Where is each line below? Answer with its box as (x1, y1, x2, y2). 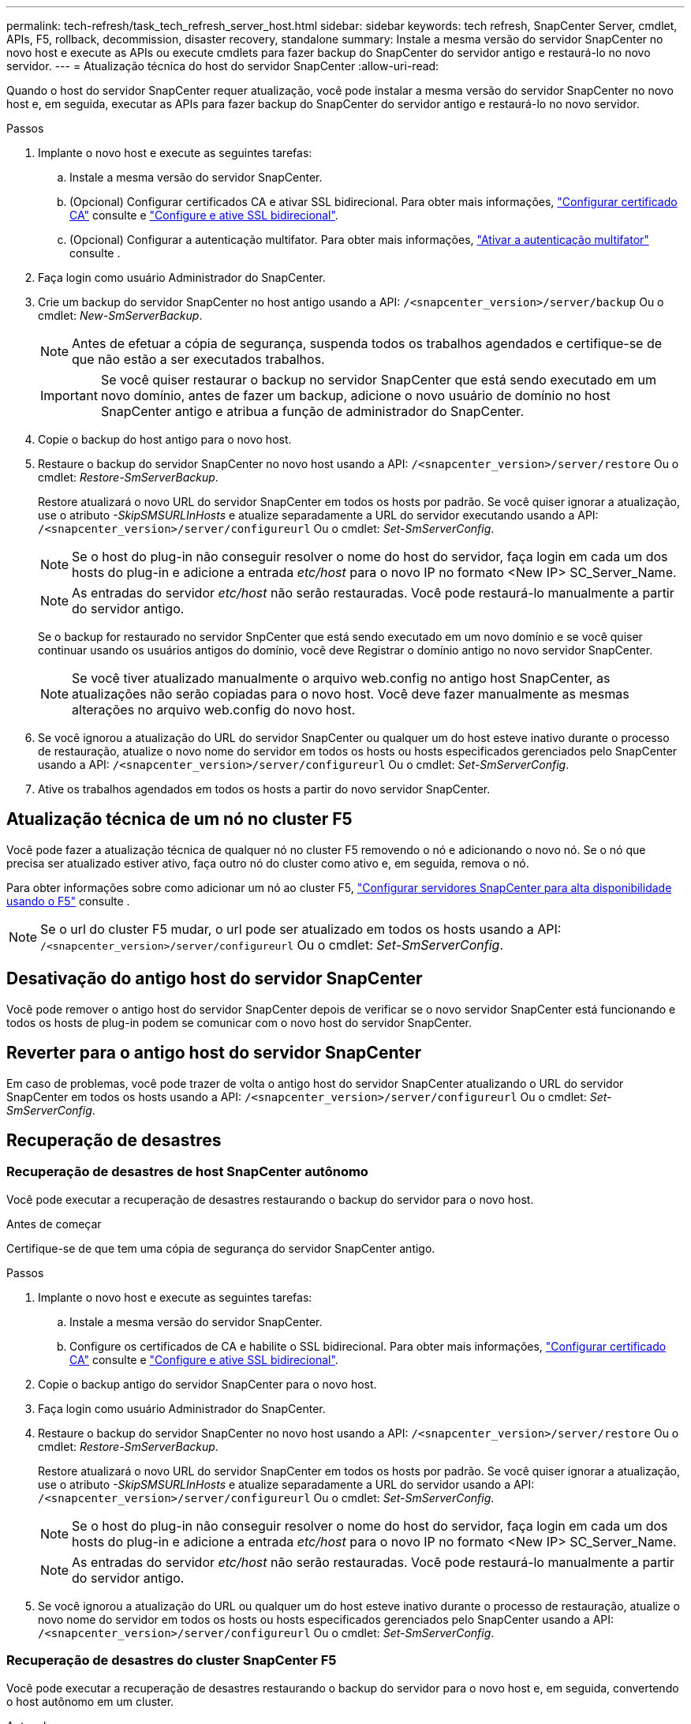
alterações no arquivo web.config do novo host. (72, 702, 356, 718)
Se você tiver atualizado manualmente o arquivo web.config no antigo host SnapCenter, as (72, 670, 611, 686)
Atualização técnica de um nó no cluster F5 (6, 809, 353, 830)
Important (40, 388, 98, 403)
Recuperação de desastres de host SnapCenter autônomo (6, 1164, 368, 1180)
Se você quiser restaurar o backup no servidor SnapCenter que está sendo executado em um (100, 372, 657, 388)
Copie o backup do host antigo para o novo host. (38, 433, 292, 446)
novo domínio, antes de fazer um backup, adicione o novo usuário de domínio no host (100, 388, 611, 403)
